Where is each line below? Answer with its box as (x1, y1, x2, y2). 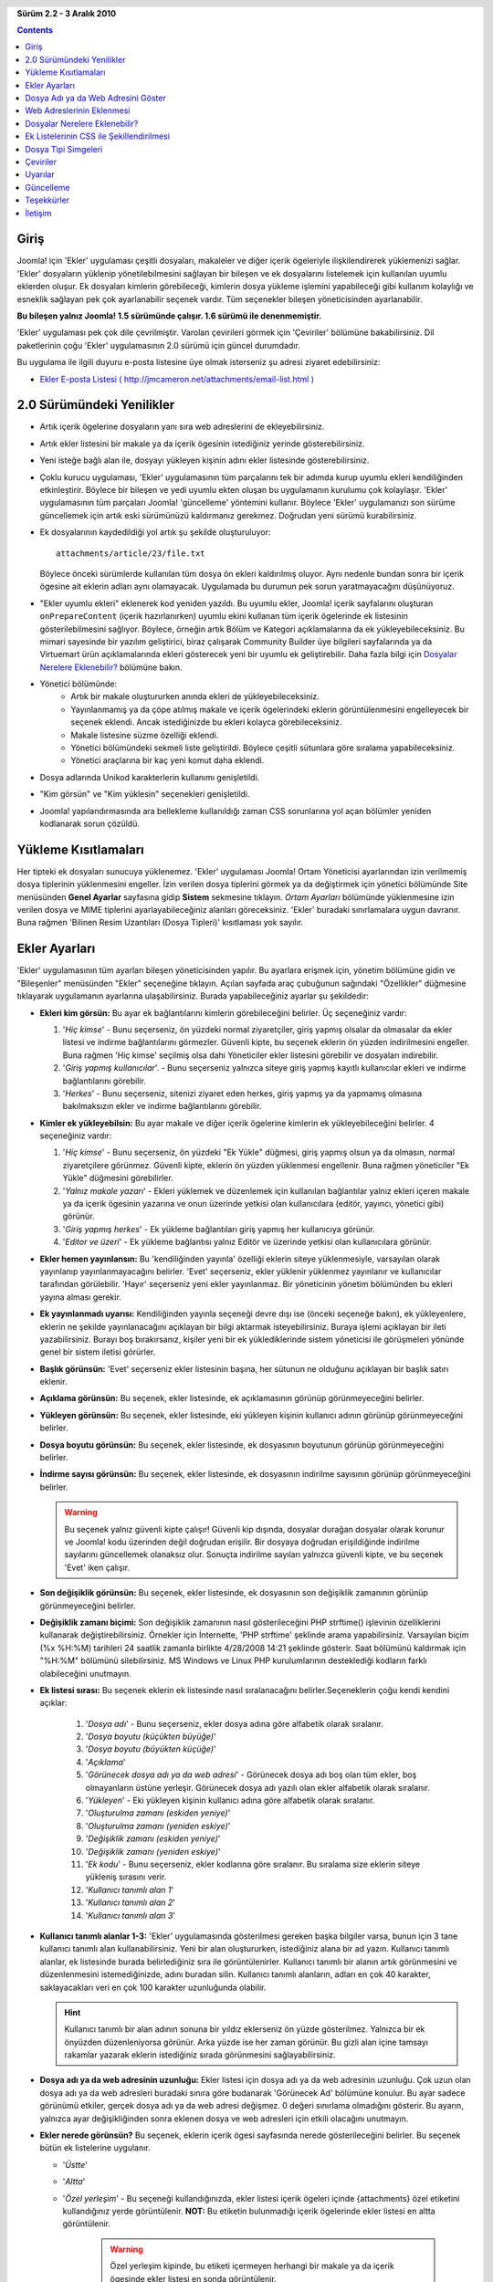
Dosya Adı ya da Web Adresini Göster (25, 92, 166, 103)
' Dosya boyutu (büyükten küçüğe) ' (85, 1743, 216, 1754)
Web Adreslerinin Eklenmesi (25, 105, 131, 116)
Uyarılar (25, 169, 55, 180)
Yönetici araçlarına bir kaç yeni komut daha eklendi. (70, 755, 265, 766)
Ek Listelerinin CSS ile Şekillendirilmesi (25, 131, 171, 141)
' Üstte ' (62, 2159, 89, 2170)
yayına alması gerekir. (39, 1292, 122, 1303)
